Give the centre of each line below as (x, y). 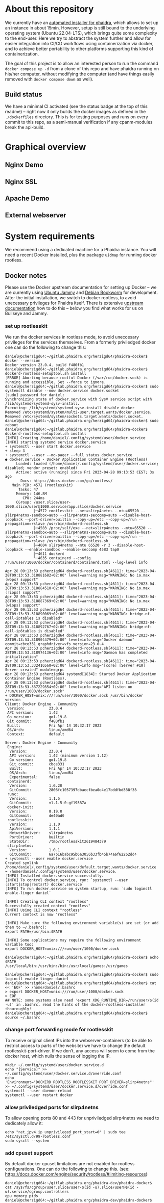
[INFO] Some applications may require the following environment (73, 940)
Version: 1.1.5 (35, 798)
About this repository (49, 9)
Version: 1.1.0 (35, 824)
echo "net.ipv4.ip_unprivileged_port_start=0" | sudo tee (65, 1132)
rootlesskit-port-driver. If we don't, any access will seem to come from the (80, 1050)
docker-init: (21, 807)
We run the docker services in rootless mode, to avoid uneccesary (72, 337)
